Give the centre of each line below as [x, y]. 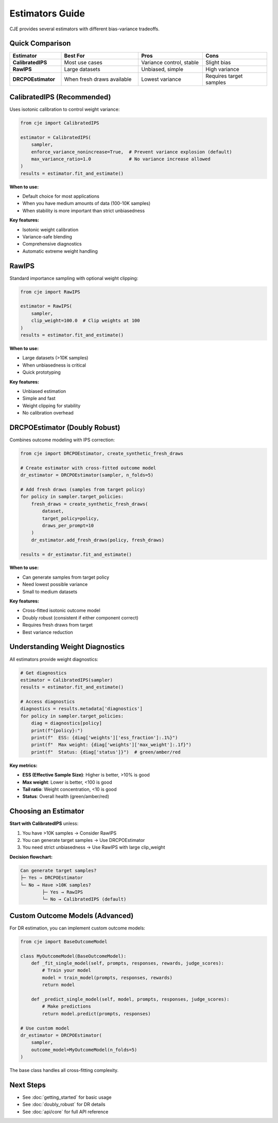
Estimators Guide [47, 13]
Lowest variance [161, 79]
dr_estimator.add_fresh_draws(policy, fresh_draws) [98, 540]
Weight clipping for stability [51, 405]
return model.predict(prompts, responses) [97, 1014]
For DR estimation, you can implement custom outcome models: [77, 928]
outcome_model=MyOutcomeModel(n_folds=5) [84, 1050]
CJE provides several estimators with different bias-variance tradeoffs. [84, 29]
